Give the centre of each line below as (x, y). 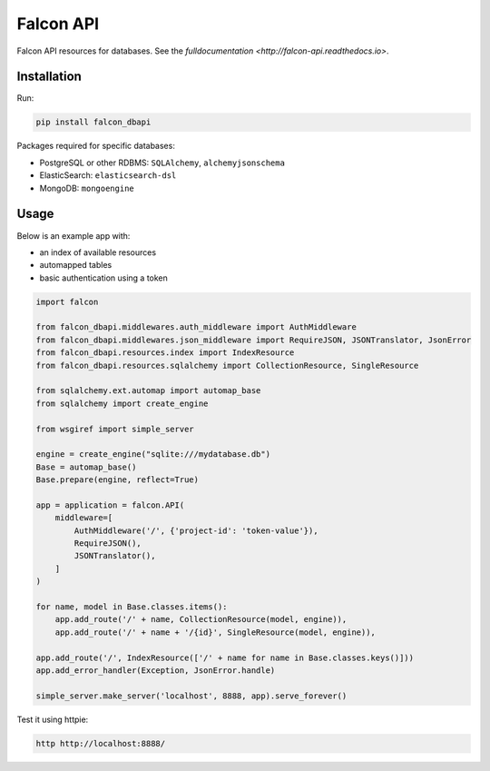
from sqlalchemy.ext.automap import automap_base (148, 391)
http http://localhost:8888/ (101, 743)
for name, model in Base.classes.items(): (132, 607)
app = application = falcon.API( (110, 505)
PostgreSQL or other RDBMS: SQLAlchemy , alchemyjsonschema (162, 163)
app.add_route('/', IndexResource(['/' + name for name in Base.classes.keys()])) (225, 657)
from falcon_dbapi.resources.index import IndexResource (165, 353)
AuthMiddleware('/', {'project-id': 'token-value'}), (196, 530)
